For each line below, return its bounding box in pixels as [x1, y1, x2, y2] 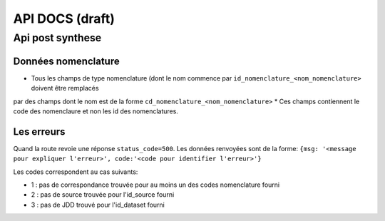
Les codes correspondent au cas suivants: [13, 168, 138, 176]
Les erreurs [13, 125, 66, 138]
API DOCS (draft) [13, 11, 115, 26]
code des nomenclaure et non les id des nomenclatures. [13, 107, 178, 115]
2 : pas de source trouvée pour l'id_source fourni [31, 190, 175, 199]
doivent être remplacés [31, 84, 99, 93]
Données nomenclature [13, 55, 120, 67]
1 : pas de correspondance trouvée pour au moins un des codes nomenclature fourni [31, 180, 280, 189]
